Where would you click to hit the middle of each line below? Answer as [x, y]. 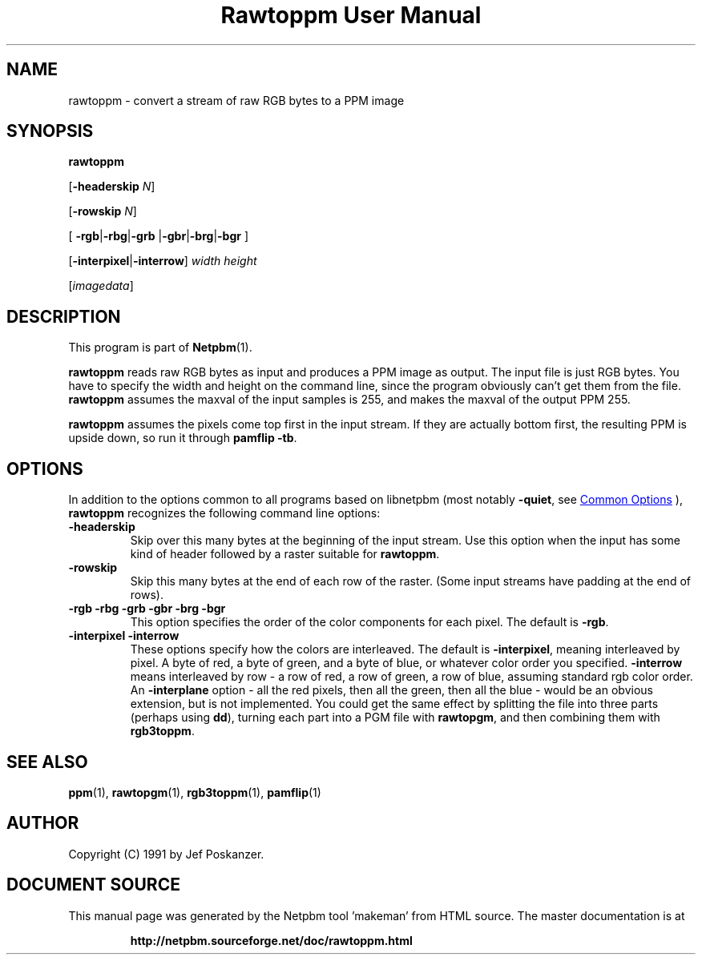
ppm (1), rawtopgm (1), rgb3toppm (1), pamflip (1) [195, 792]
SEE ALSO [47, 762]
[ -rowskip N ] [103, 211]
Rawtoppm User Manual [351, 15]
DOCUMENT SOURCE [93, 885]
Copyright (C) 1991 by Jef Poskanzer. [166, 854]
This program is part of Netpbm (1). [160, 348]
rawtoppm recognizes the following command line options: [224, 513]
